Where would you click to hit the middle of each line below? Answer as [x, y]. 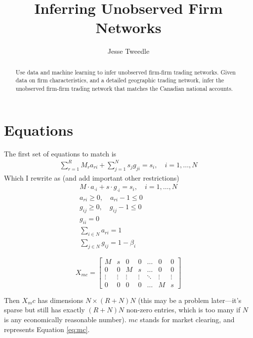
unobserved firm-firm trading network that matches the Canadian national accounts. [124, 89]
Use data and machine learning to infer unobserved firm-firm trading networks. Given [126, 72]
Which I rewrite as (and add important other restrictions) [92, 177]
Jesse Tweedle [128, 51]
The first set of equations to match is [60, 153]
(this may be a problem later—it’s [190, 300]
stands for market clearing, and [187, 319]
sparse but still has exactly [44, 310]
